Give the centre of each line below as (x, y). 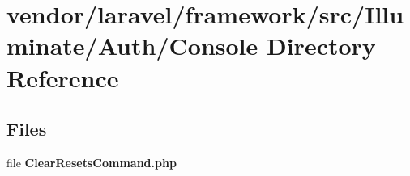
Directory (321, 46)
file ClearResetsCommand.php (92, 162)
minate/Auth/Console (132, 46)
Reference (63, 77)
